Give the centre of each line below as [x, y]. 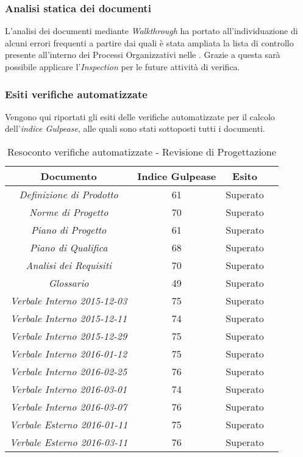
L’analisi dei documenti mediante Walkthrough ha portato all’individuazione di [151, 31]
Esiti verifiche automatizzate [76, 94]
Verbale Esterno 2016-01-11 [69, 424]
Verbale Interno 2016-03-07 [69, 407]
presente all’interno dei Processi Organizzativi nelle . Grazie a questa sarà [143, 55]
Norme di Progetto [69, 212]
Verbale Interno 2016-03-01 [69, 389]
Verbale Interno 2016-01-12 [69, 354]
